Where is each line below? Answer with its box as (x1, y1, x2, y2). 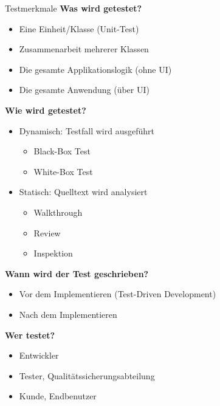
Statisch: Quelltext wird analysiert (19, 185, 148, 198)
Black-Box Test (33, 145, 91, 157)
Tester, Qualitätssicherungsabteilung (19, 369, 155, 382)
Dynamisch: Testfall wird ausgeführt (19, 124, 154, 137)
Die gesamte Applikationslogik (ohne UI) (19, 63, 172, 75)
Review (33, 226, 61, 239)
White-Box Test (33, 165, 93, 177)
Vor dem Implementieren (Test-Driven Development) (19, 287, 216, 300)
